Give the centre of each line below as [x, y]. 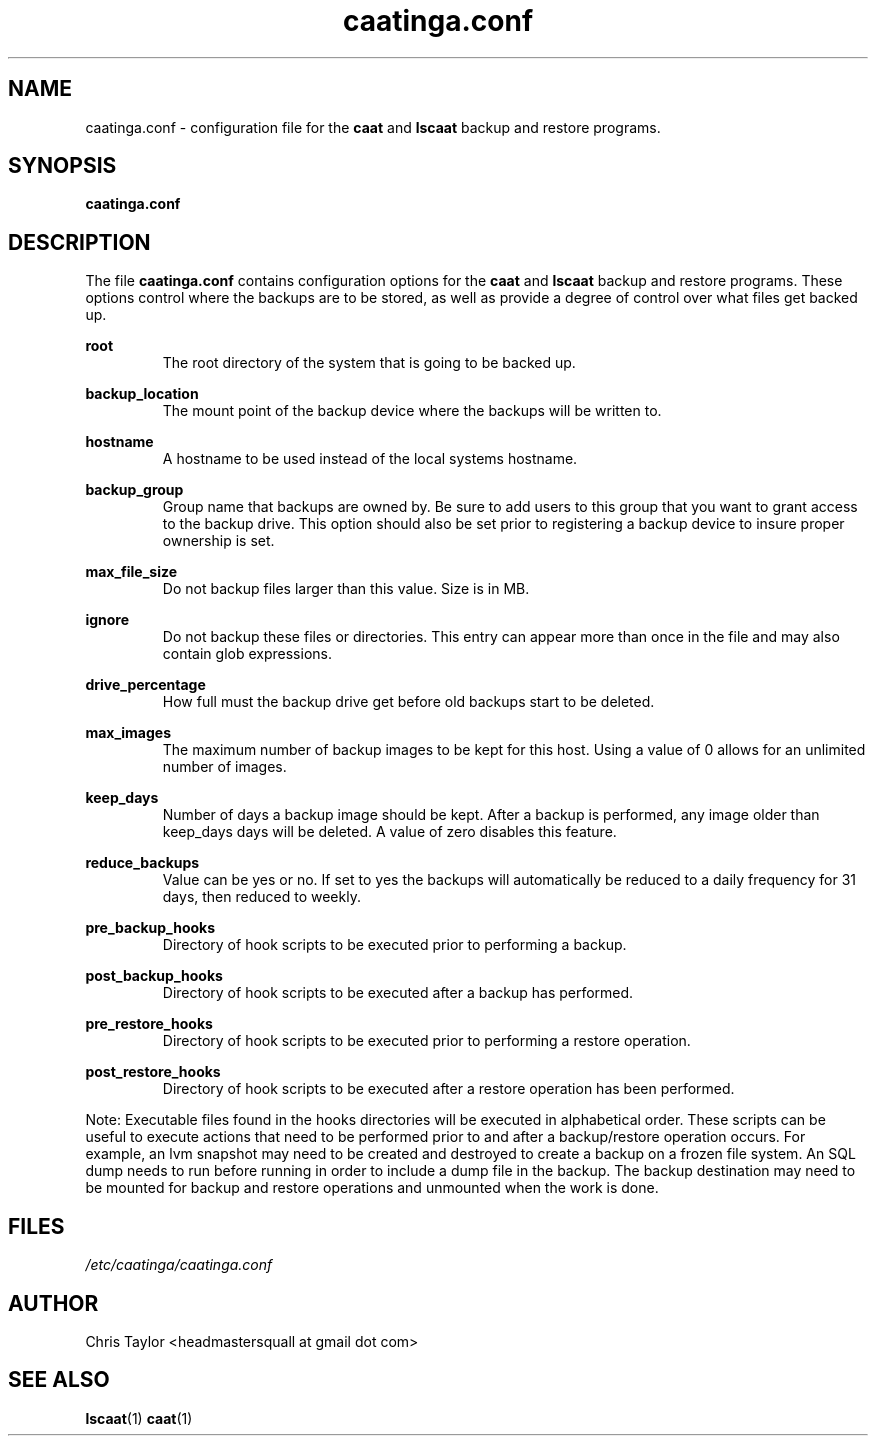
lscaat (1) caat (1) [139, 1418]
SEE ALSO [59, 1380]
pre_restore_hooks [149, 1024]
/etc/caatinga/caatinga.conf [179, 1265]
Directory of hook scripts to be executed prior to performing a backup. [394, 945]
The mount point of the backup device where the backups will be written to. [412, 411]
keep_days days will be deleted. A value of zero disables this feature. [389, 832]
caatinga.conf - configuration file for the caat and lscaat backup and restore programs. [373, 127]
